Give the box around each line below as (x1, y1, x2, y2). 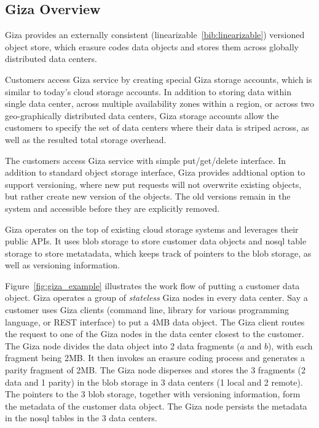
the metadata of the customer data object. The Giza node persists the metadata (5, 399, 307, 412)
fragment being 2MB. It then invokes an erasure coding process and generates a (5, 351, 305, 364)
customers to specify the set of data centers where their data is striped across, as (5, 121, 309, 134)
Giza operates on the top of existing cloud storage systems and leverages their (5, 222, 299, 235)
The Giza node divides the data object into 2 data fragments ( (5, 339, 240, 352)
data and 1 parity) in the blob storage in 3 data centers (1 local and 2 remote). (5, 375, 303, 388)
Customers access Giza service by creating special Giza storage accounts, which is (5, 72, 312, 85)
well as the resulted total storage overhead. (5, 133, 167, 146)
